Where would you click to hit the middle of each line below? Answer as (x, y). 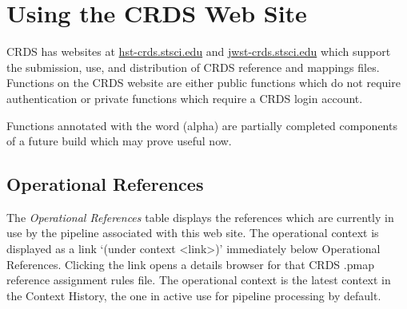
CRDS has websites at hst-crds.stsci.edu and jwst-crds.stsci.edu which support (199, 51)
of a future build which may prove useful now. (119, 141)
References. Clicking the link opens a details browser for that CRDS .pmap (190, 264)
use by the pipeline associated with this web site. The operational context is (193, 233)
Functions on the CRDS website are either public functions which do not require (203, 83)
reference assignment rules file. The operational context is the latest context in (199, 280)
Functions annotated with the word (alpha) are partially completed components (202, 125)
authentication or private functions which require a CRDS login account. (185, 98)
